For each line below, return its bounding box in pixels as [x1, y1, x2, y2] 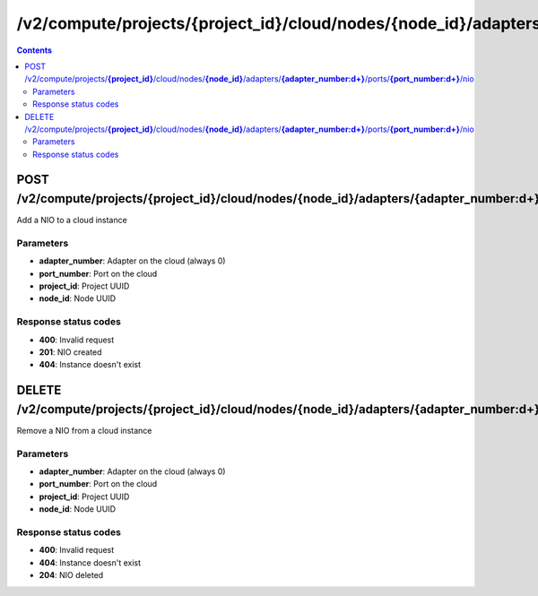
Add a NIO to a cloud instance [16, 215, 127, 226]
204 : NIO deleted [39, 570, 104, 581]
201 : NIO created [39, 347, 102, 358]
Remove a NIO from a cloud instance [16, 425, 152, 436]
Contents [16, 45, 53, 56]
